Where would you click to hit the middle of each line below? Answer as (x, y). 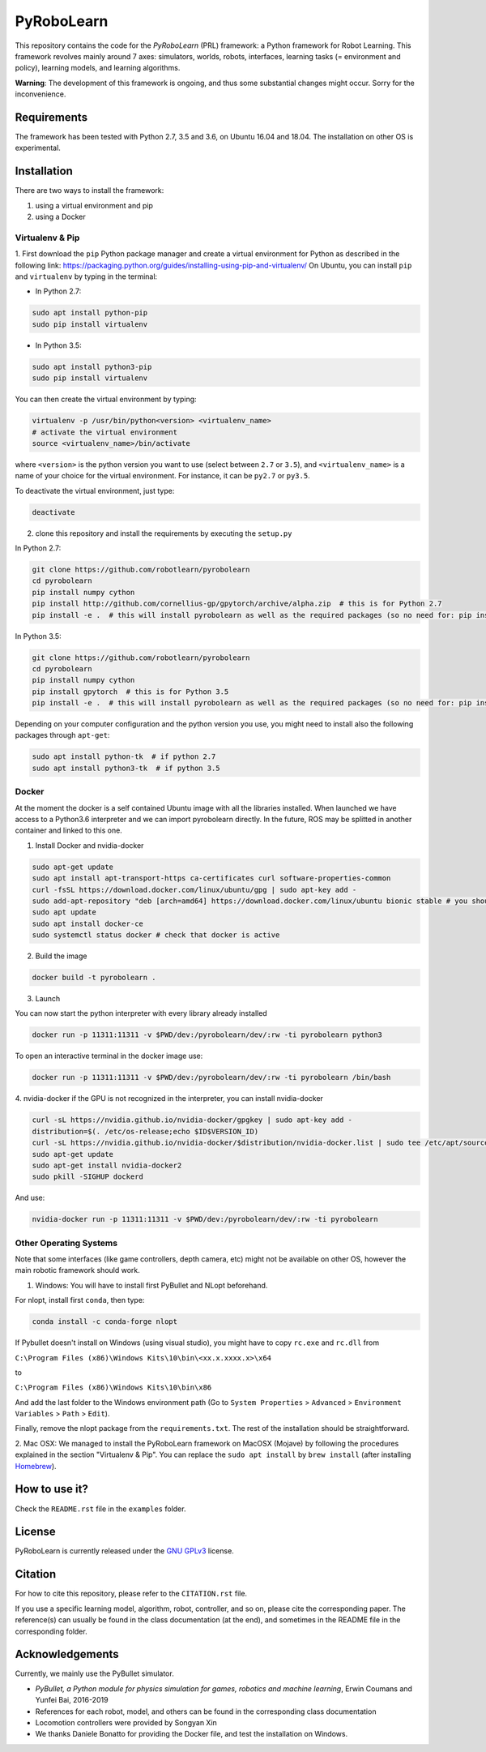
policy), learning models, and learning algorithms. (98, 68)
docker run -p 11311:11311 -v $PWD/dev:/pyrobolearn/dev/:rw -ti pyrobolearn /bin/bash (211, 1077)
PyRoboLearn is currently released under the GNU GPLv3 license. (124, 1551)
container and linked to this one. (69, 830)
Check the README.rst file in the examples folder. (100, 1509)
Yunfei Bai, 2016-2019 (72, 1700)
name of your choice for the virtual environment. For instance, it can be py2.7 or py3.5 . (163, 476)
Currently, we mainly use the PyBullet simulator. (94, 1673)
